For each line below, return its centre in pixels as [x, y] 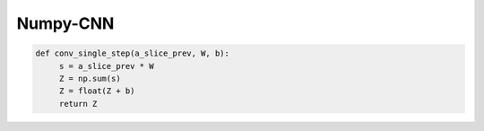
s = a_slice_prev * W [106, 66]
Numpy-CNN [65, 23]
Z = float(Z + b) [97, 91]
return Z [78, 104]
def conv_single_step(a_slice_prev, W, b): [133, 53]
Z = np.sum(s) [90, 78]
